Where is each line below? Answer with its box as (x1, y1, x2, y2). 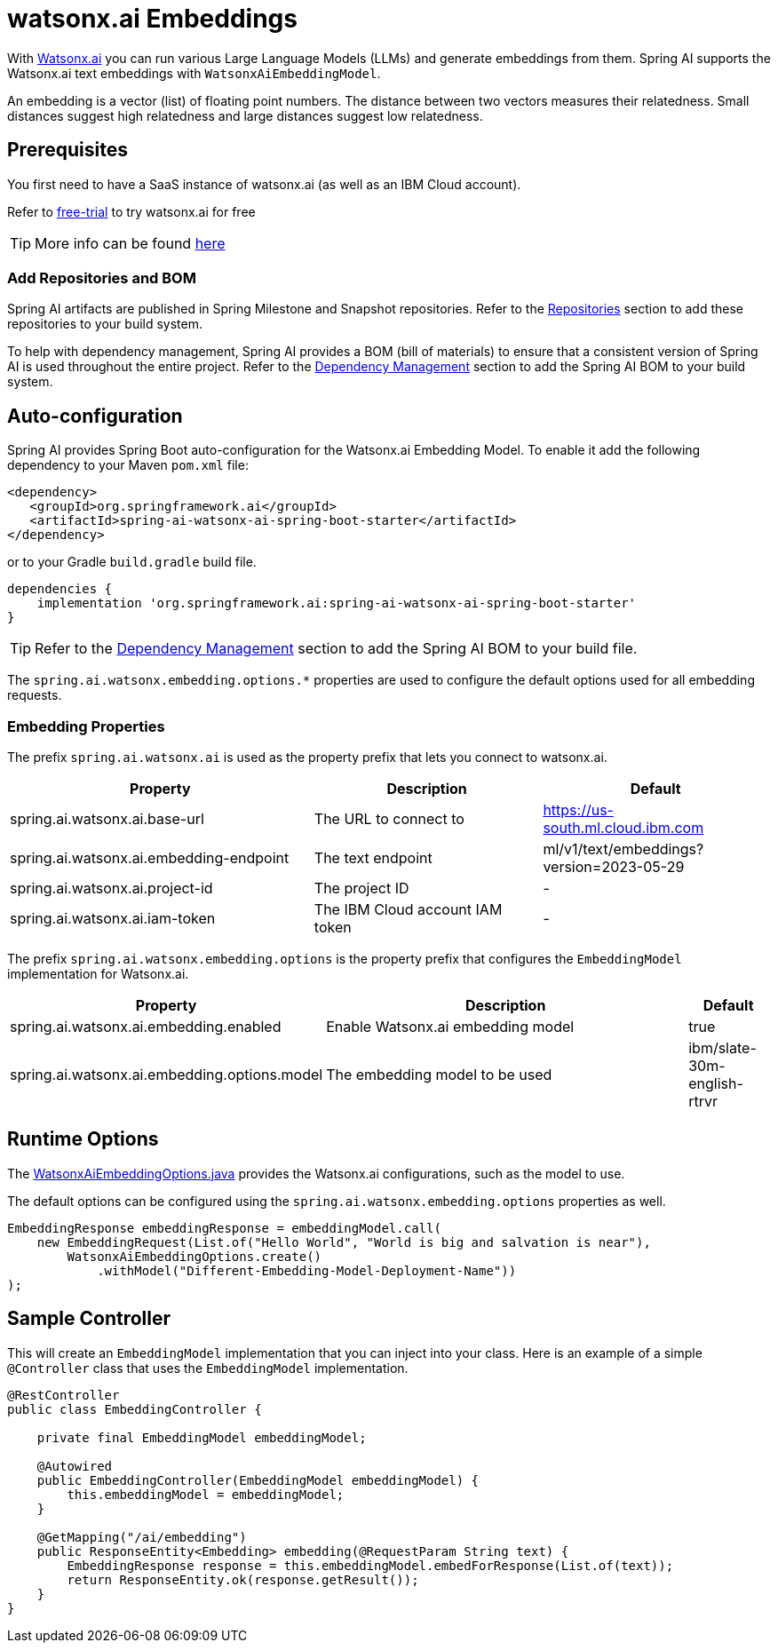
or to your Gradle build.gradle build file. (7, 554, 257, 570)
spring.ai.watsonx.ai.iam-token (10, 908, 216, 927)
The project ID (314, 878, 409, 897)
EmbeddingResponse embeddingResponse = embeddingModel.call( (7, 1220, 441, 1235)
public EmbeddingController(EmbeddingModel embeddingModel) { (36, 1472, 480, 1487)
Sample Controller (7, 1307, 171, 1330)
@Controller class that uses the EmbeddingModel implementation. (7, 1360, 409, 1376)
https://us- (543, 800, 614, 819)
